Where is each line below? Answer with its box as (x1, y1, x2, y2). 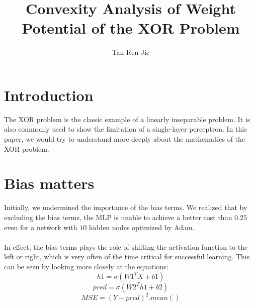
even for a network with (4, 222, 77, 232)
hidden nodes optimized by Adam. (89, 222, 195, 232)
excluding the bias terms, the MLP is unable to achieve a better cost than (4, 212, 232, 222)
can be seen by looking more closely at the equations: (4, 261, 168, 271)
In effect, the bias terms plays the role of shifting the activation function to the (4, 241, 248, 252)
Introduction (4, 84, 94, 105)
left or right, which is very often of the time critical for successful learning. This (4, 251, 250, 262)
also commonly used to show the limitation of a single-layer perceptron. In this (4, 124, 247, 134)
